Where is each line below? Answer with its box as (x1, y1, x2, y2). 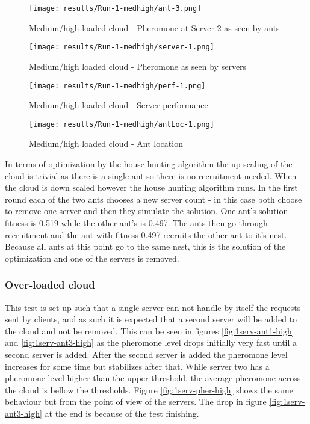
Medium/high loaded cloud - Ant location (29, 137, 183, 150)
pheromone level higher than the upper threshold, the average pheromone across (5, 372, 301, 384)
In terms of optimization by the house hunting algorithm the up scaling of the (5, 158, 293, 170)
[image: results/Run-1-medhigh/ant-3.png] (29, 4, 202, 13)
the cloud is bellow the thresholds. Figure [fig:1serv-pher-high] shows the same (5, 383, 293, 396)
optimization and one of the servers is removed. (5, 251, 179, 264)
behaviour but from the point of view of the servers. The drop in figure (5, 395, 267, 408)
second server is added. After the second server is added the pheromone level (5, 348, 288, 360)
